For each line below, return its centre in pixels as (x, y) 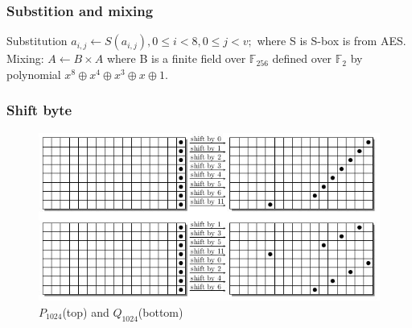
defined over (302, 58)
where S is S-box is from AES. (332, 41)
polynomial (34, 74)
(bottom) (161, 311)
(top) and (86, 311)
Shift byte (39, 110)
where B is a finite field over (176, 58)
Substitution (37, 41)
